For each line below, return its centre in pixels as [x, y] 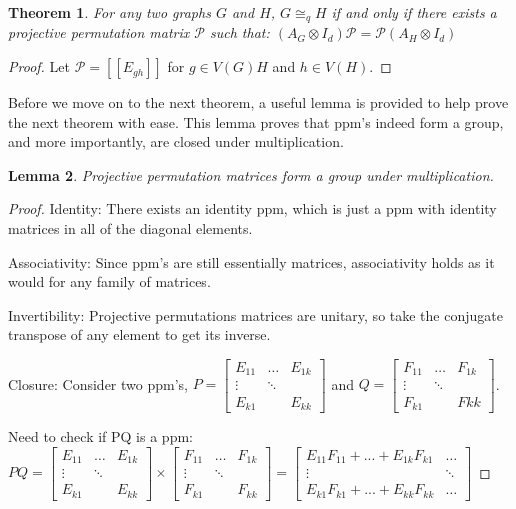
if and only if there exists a [414, 12]
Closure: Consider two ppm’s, [98, 383]
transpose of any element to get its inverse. [139, 334]
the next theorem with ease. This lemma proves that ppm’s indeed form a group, [256, 121]
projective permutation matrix [99, 32]
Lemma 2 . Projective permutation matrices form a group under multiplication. [251, 174]
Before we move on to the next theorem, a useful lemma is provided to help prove [258, 102]
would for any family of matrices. [109, 281]
